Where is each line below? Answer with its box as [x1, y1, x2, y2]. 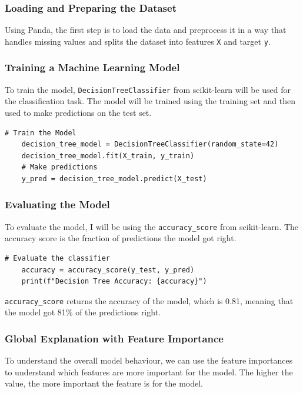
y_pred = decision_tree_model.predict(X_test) [21, 174, 207, 183]
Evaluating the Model [5, 197, 110, 212]
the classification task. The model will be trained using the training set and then [5, 95, 295, 107]
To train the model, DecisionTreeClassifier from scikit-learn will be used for [5, 83, 291, 95]
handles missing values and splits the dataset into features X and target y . [5, 35, 271, 47]
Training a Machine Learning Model [5, 60, 180, 75]
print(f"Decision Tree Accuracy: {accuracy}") [21, 277, 207, 286]
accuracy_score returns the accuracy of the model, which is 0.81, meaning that [5, 294, 294, 307]
